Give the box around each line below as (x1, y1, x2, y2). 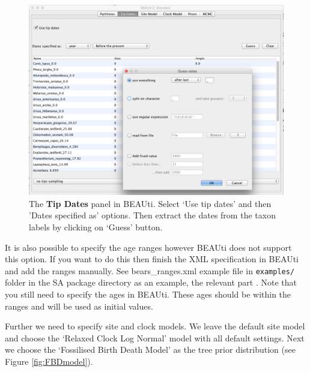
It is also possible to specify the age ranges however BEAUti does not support (5, 241, 292, 253)
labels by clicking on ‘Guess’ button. (29, 220, 163, 233)
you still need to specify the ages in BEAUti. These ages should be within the (5, 287, 291, 300)
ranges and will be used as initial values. (5, 299, 153, 312)
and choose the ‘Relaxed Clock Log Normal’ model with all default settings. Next (5, 331, 305, 344)
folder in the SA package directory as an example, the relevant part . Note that (5, 276, 297, 289)
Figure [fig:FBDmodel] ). (5, 355, 93, 367)
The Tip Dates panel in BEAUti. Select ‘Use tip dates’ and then (29, 197, 272, 209)
